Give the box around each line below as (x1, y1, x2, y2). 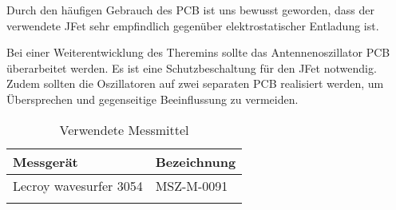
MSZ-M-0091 (155, 176, 228, 195)
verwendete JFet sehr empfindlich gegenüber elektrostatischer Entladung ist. (6, 17, 379, 34)
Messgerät (13, 152, 78, 171)
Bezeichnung (155, 152, 236, 171)
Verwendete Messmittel (59, 120, 189, 139)
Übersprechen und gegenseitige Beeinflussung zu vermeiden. (6, 90, 299, 107)
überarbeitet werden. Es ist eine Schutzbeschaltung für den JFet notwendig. (6, 59, 377, 76)
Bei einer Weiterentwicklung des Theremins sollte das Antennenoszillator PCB (6, 44, 390, 61)
